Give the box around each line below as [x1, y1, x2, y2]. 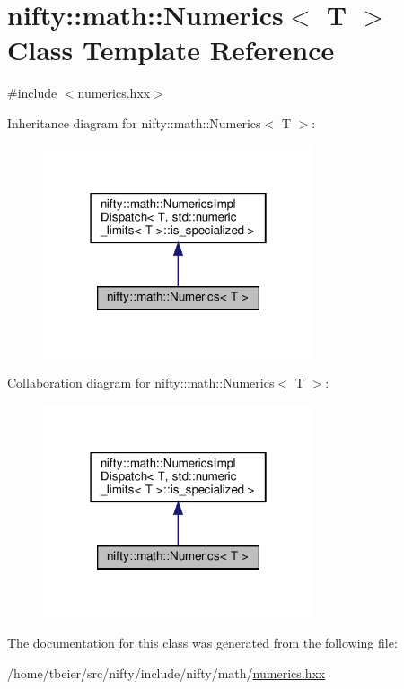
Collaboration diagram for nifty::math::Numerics [7, 373, 275, 392]
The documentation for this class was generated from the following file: [7, 632, 398, 651]
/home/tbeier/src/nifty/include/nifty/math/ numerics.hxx [7, 663, 326, 682]
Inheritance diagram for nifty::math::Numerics [7, 113, 261, 132]
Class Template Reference [7, 31, 335, 68]
